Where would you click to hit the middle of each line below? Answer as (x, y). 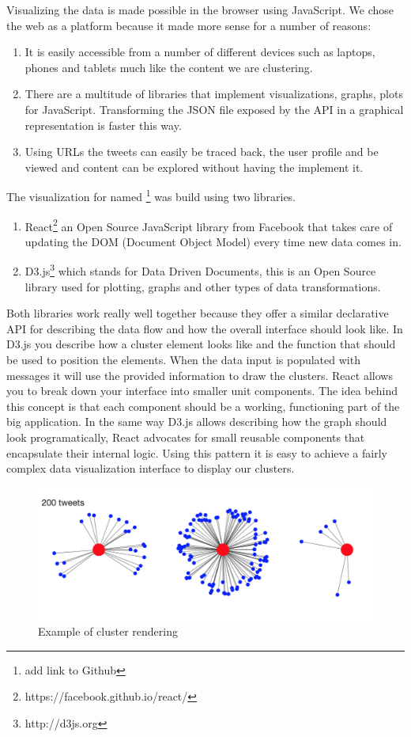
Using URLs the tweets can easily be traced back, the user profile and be (202, 152)
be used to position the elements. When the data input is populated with (183, 360)
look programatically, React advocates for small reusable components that (186, 437)
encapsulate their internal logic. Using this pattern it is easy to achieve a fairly (197, 452)
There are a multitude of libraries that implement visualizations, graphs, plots (214, 94)
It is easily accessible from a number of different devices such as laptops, (200, 52)
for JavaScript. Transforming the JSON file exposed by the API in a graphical (214, 109)
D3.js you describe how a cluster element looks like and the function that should (201, 344)
